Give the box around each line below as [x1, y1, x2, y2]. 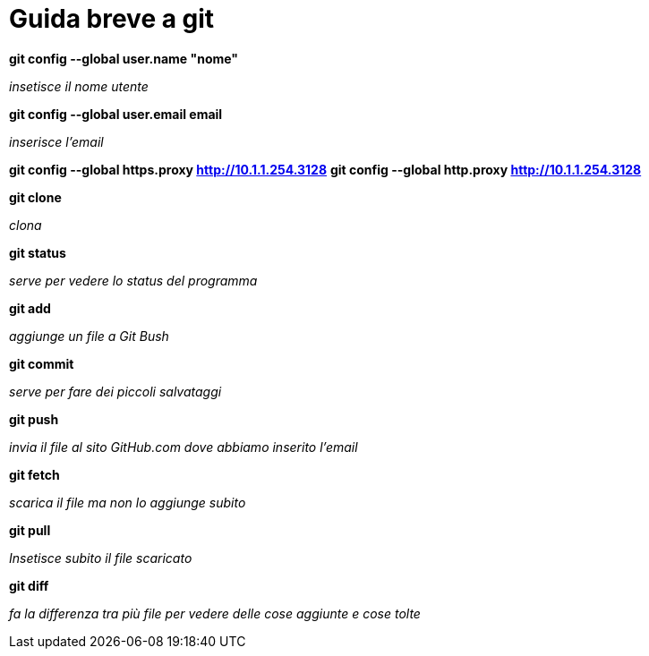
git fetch [9, 466, 60, 482]
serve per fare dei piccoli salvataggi [9, 383, 222, 399]
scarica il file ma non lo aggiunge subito [9, 494, 246, 510]
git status [9, 244, 66, 260]
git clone [9, 189, 62, 205]
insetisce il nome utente [9, 78, 149, 94]
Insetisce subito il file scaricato [9, 550, 192, 566]
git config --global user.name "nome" [9, 50, 239, 66]
